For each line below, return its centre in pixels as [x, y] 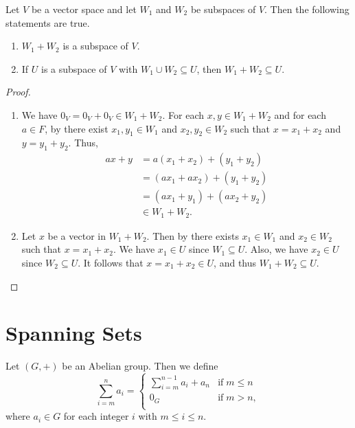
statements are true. [48, 22]
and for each [300, 114]
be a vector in [77, 235]
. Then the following [307, 9]
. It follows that [111, 262]
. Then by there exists [193, 235]
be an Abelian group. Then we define [140, 366]
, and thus [235, 262]
